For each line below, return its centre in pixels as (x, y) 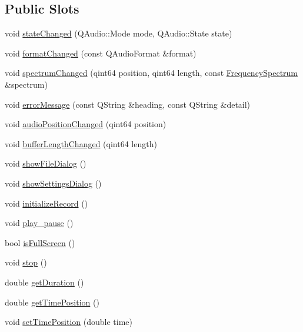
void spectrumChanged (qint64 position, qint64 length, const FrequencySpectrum (151, 73)
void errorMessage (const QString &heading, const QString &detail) (128, 104)
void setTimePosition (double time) (69, 322)
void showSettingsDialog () (53, 183)
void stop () (26, 262)
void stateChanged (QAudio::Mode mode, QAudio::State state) (119, 33)
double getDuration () (44, 282)
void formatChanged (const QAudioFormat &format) (101, 53)
